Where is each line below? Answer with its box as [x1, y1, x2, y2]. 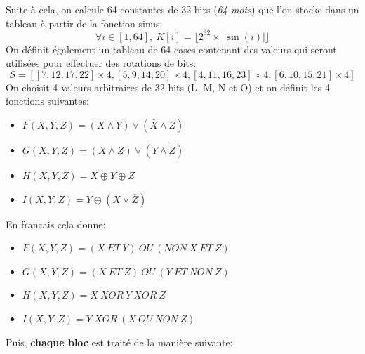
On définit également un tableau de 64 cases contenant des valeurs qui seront [6, 41, 337, 56]
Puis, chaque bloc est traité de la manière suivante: [6, 334, 233, 349]
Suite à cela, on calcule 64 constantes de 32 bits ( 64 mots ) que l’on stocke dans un [6, 2, 359, 16]
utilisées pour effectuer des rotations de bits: [6, 55, 197, 70]
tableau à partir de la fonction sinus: [6, 15, 163, 30]
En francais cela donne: [6, 216, 106, 231]
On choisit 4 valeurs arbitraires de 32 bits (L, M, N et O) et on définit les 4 [6, 79, 330, 94]
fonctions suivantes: [6, 93, 89, 108]
